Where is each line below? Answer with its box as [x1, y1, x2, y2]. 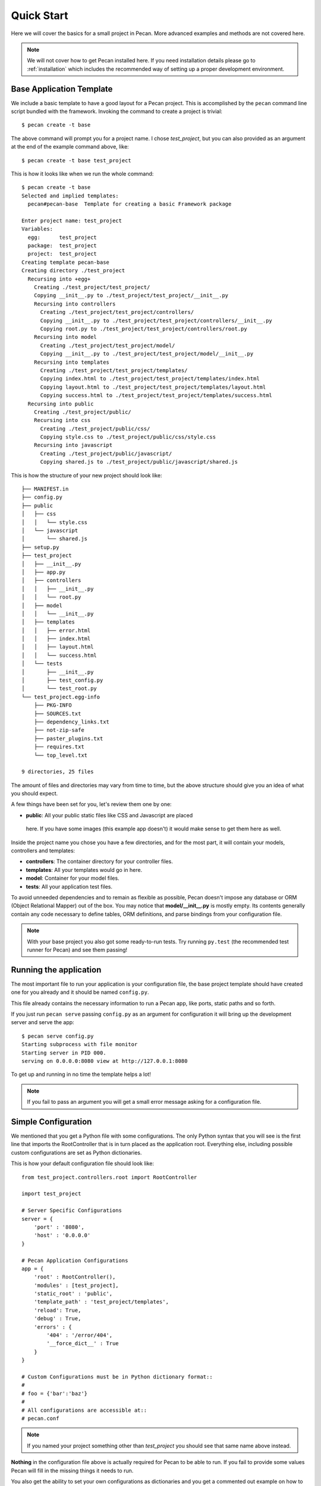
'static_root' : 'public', [33, 1290, 113, 1297]
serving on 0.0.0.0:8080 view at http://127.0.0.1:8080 [21, 1057, 188, 1064]
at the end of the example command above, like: [11, 143, 129, 150]
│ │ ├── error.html [21, 627, 91, 634]
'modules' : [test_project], [33, 1282, 119, 1289]
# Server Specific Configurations [21, 1207, 122, 1214]
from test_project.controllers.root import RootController [21, 1174, 197, 1180]
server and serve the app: [11, 1019, 74, 1026]
